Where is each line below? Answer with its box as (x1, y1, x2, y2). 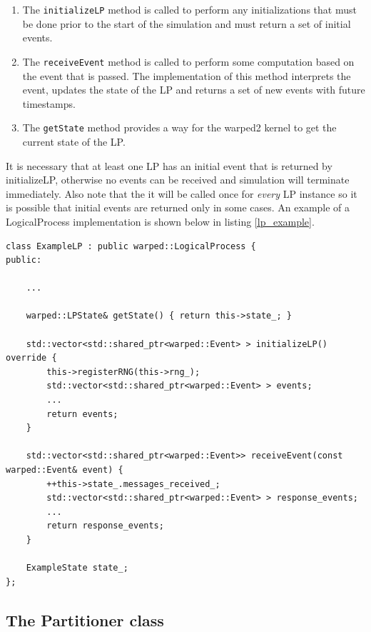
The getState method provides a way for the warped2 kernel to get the (22, 120, 337, 135)
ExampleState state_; (26, 563, 128, 573)
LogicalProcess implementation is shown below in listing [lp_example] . (6, 214, 315, 229)
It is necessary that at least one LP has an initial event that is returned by (6, 158, 332, 173)
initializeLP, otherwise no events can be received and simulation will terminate (6, 172, 350, 187)
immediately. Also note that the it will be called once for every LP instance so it (6, 186, 357, 201)
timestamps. (22, 96, 76, 111)
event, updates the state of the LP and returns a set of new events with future (22, 82, 365, 97)
